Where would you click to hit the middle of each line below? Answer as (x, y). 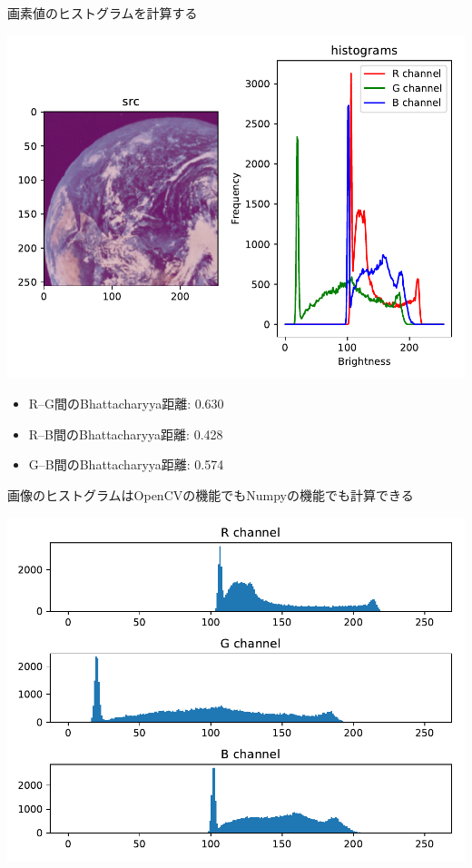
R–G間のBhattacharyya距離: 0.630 (126, 404)
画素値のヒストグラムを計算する (103, 13)
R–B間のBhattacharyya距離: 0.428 (126, 434)
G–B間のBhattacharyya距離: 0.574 (126, 464)
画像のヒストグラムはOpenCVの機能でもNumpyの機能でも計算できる (211, 494)
